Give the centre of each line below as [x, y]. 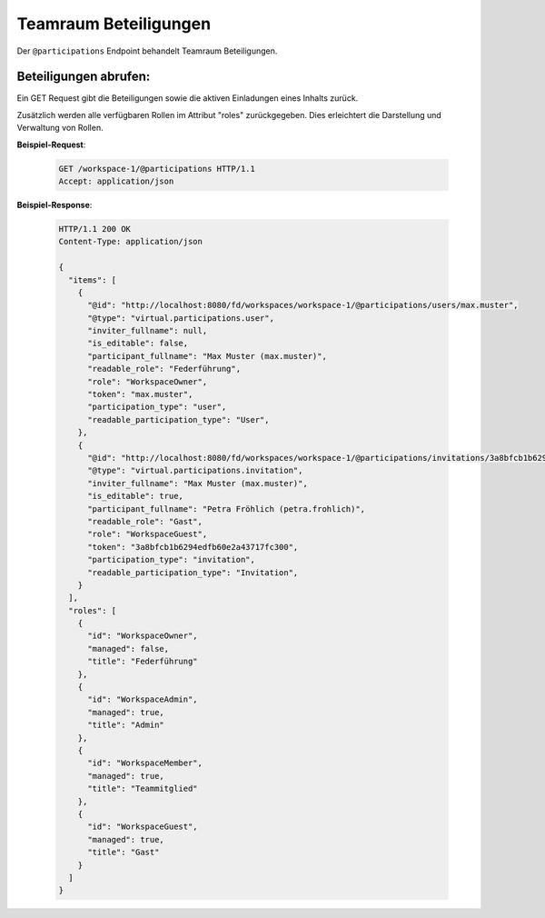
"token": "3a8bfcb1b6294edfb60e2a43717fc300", [193, 547]
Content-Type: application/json [131, 242]
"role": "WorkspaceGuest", [148, 534]
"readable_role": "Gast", [145, 521]
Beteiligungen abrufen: [84, 77]
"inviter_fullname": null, [148, 331]
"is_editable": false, [138, 344]
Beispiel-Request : [51, 145]
